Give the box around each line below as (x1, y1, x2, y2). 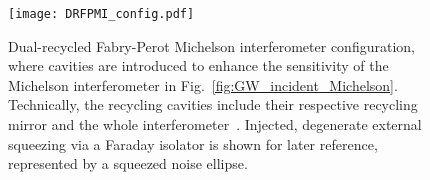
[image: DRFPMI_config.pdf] (8, 7, 195, 21)
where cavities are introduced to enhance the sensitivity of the (8, 55, 389, 76)
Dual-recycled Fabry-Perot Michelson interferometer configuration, (8, 35, 415, 56)
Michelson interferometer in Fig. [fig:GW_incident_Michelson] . (8, 74, 398, 95)
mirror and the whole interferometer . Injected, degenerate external (8, 114, 422, 135)
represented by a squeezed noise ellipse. (8, 153, 248, 174)
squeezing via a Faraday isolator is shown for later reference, (8, 133, 378, 154)
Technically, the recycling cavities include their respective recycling (8, 94, 418, 115)
